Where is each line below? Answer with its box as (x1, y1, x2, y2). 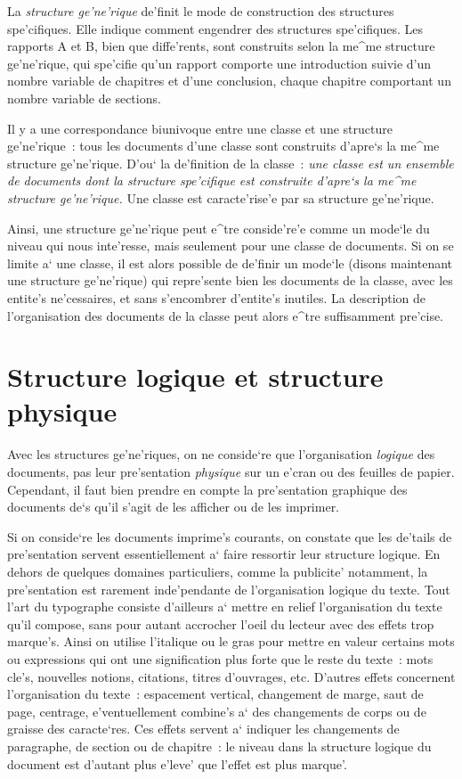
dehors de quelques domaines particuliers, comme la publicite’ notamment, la (7, 562, 428, 580)
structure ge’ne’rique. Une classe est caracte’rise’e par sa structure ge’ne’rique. (7, 188, 434, 207)
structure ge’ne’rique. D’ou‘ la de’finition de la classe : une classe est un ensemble (7, 153, 454, 172)
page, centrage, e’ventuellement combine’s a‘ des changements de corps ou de (7, 701, 426, 720)
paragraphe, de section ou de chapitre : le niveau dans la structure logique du (7, 736, 432, 755)
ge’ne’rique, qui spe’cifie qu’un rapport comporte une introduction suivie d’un (7, 53, 432, 72)
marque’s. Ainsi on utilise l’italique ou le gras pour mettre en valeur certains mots (7, 632, 455, 651)
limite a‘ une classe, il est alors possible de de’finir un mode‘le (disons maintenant (7, 253, 453, 272)
